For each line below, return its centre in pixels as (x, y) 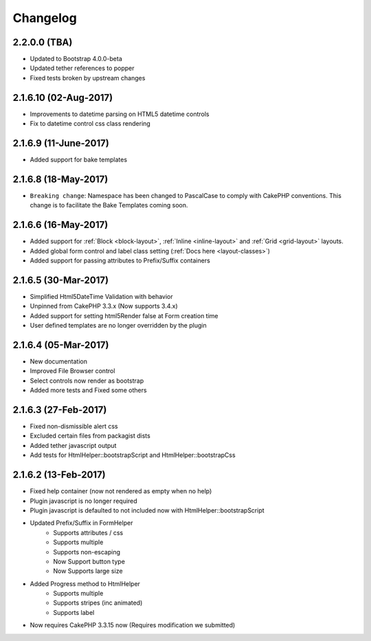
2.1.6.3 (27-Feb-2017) (60, 410)
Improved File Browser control (72, 371)
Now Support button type (89, 561)
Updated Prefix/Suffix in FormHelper (81, 523)
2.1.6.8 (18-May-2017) (60, 179)
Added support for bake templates (78, 160)
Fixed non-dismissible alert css (74, 427)
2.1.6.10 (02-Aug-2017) (63, 97)
